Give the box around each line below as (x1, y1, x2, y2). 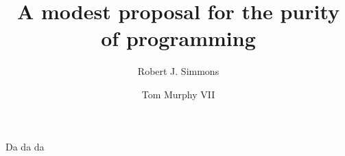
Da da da (5, 139, 45, 153)
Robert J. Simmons (137, 64, 219, 78)
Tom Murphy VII (141, 87, 215, 101)
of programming (101, 24, 256, 52)
